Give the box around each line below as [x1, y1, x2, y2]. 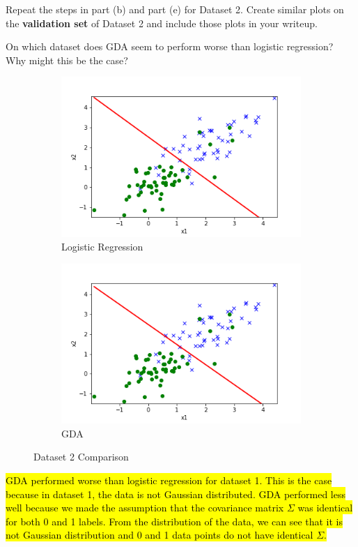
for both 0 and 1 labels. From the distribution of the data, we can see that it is [6, 514, 343, 528]
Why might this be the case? [6, 52, 128, 67]
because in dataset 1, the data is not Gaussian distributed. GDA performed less [6, 486, 346, 501]
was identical [297, 500, 353, 515]
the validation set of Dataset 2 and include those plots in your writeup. [6, 15, 318, 30]
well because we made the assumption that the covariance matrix [6, 500, 284, 515]
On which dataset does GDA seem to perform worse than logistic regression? [6, 39, 334, 54]
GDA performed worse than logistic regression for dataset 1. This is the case [6, 473, 332, 487]
